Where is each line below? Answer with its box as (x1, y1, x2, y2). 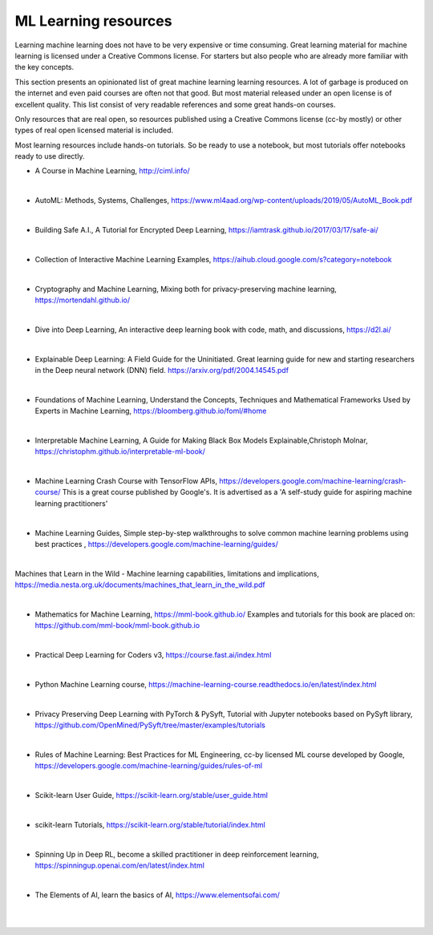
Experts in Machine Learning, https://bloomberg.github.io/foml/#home (34, 406, 267, 416)
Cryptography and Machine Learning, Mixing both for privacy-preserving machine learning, (34, 284, 337, 293)
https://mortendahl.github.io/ (34, 295, 131, 305)
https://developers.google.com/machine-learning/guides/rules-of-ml (34, 761, 263, 771)
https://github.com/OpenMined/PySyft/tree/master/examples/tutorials (34, 720, 266, 730)
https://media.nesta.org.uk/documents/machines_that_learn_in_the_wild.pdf (14, 580, 265, 589)
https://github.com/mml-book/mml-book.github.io (34, 621, 200, 630)
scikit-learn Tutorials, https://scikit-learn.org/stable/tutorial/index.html (34, 820, 266, 829)
